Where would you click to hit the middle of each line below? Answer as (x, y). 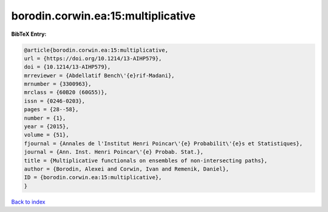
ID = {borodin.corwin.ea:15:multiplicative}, (93, 177)
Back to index (28, 202)
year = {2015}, (46, 127)
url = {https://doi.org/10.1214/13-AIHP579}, (93, 58)
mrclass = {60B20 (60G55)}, (66, 92)
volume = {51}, (46, 135)
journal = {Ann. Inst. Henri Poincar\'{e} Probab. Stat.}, (114, 152)
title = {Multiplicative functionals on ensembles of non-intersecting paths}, (146, 160)
